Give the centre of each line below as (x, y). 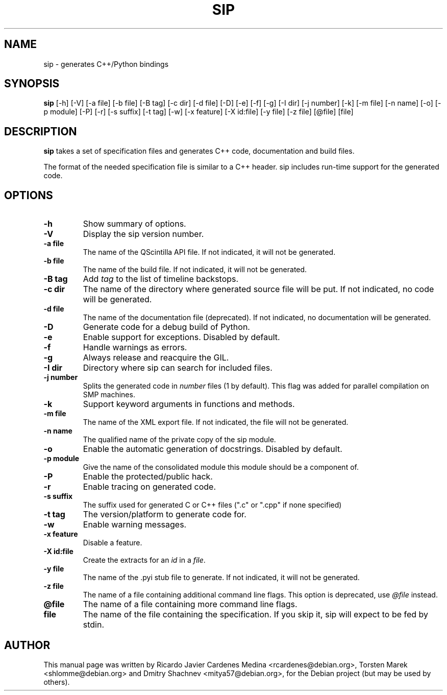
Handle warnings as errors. (135, 347)
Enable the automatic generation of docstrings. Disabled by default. (213, 449)
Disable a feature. (113, 543)
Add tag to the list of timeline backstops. (161, 279)
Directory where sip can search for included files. (178, 368)
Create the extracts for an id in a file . (144, 560)
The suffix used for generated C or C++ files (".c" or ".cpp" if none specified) (212, 505)
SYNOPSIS (32, 84)
